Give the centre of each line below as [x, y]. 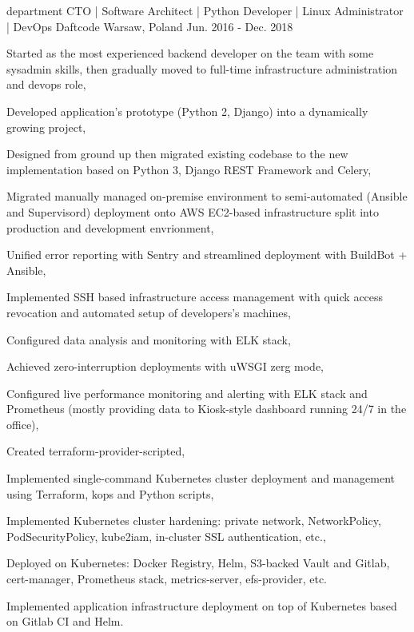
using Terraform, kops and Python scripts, [110, 493]
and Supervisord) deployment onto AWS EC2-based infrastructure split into [193, 211]
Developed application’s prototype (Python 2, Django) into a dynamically [187, 111]
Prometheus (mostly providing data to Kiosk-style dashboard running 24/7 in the [207, 409]
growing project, [46, 127]
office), [23, 424]
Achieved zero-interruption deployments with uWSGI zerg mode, [165, 366]
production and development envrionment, [110, 227]
